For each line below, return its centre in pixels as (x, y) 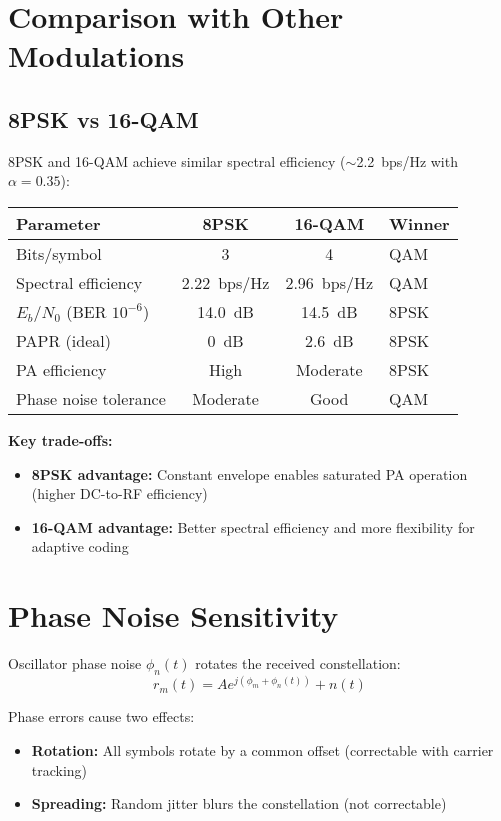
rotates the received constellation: (298, 663)
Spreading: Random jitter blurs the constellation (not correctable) (239, 803)
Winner (419, 223)
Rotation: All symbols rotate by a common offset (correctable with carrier (262, 749)
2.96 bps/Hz (329, 282)
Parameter (58, 223)
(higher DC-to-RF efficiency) (119, 493)
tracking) (59, 769)
